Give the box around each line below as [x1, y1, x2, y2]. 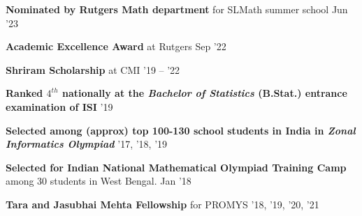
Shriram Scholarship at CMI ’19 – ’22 [6, 62, 180, 77]
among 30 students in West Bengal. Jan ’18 [6, 173, 191, 188]
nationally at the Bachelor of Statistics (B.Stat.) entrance [61, 86, 347, 100]
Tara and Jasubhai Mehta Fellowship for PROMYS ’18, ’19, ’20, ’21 [6, 196, 319, 211]
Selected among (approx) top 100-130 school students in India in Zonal [6, 123, 356, 137]
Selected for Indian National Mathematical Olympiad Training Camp [6, 160, 347, 174]
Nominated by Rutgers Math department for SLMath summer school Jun [6, 2, 348, 16]
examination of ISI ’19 [6, 99, 113, 114]
